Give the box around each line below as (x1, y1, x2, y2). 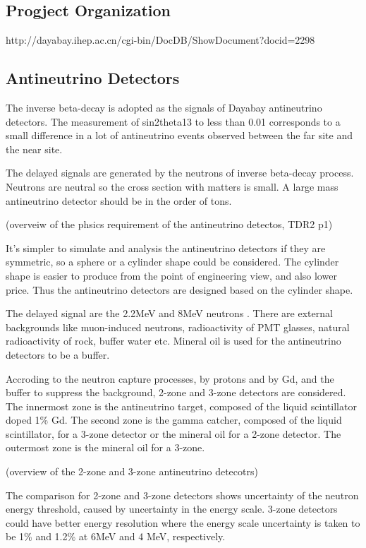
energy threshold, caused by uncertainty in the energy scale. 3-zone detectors (6, 501, 338, 516)
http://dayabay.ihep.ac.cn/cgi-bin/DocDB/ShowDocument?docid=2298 (6, 32, 315, 47)
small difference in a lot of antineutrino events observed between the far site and (6, 128, 353, 143)
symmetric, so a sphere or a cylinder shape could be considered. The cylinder (6, 254, 339, 269)
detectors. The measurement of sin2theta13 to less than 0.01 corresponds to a (6, 114, 341, 129)
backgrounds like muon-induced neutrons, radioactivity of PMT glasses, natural (6, 319, 350, 334)
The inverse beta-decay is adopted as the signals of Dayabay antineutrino (6, 100, 322, 114)
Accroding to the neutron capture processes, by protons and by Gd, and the (6, 371, 334, 386)
